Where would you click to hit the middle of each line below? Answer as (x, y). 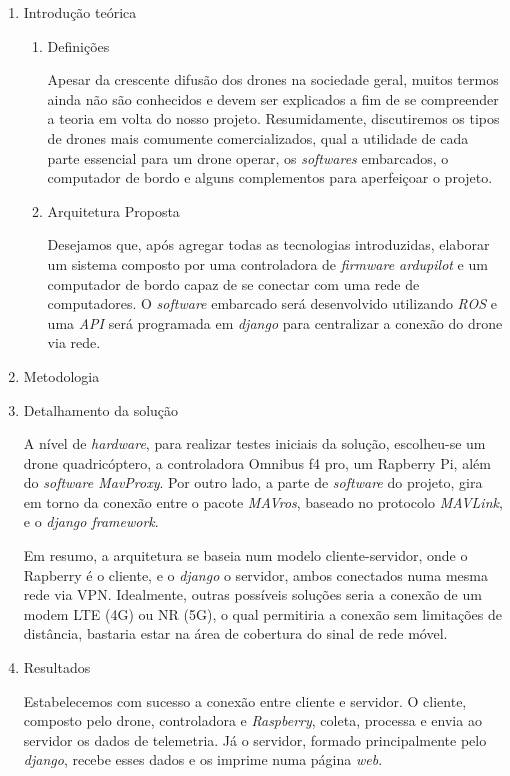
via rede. (74, 342)
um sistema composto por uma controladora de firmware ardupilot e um (267, 263)
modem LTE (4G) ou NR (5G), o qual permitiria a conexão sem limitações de (262, 613)
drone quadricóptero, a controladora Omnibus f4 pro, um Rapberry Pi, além (257, 462)
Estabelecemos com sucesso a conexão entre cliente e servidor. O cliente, (245, 700)
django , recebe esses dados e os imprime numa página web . (203, 759)
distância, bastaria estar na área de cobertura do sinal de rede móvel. (235, 633)
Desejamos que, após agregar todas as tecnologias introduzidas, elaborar (268, 244)
